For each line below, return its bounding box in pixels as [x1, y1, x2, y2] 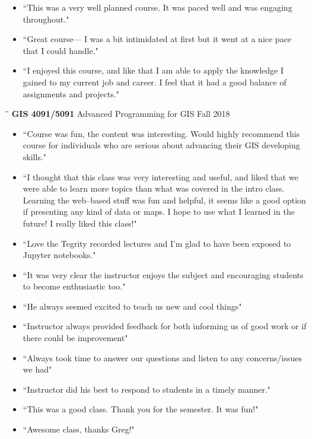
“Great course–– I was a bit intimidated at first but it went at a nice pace [23, 33, 292, 45]
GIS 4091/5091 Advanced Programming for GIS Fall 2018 [11, 107, 230, 120]
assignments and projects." [23, 87, 120, 100]
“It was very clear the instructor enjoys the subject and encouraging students [23, 268, 304, 281]
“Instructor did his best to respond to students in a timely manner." [23, 383, 271, 395]
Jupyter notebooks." [23, 249, 96, 261]
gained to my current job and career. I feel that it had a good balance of [23, 75, 286, 88]
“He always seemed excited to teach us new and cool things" [23, 300, 242, 312]
